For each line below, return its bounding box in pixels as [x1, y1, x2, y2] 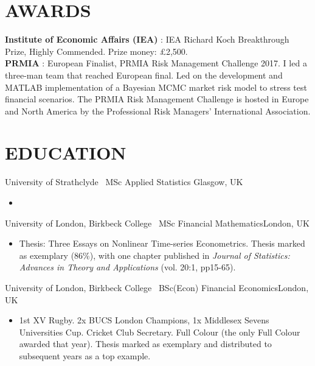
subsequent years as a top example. [19, 349, 151, 362]
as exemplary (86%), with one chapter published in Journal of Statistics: [19, 248, 290, 261]
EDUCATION [5, 140, 126, 165]
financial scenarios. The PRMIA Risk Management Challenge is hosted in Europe [5, 93, 309, 105]
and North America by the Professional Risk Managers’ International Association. [5, 104, 311, 117]
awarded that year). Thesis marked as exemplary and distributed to [19, 337, 272, 350]
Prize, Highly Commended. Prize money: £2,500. [5, 44, 188, 57]
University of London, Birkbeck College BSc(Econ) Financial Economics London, [5, 281, 309, 294]
